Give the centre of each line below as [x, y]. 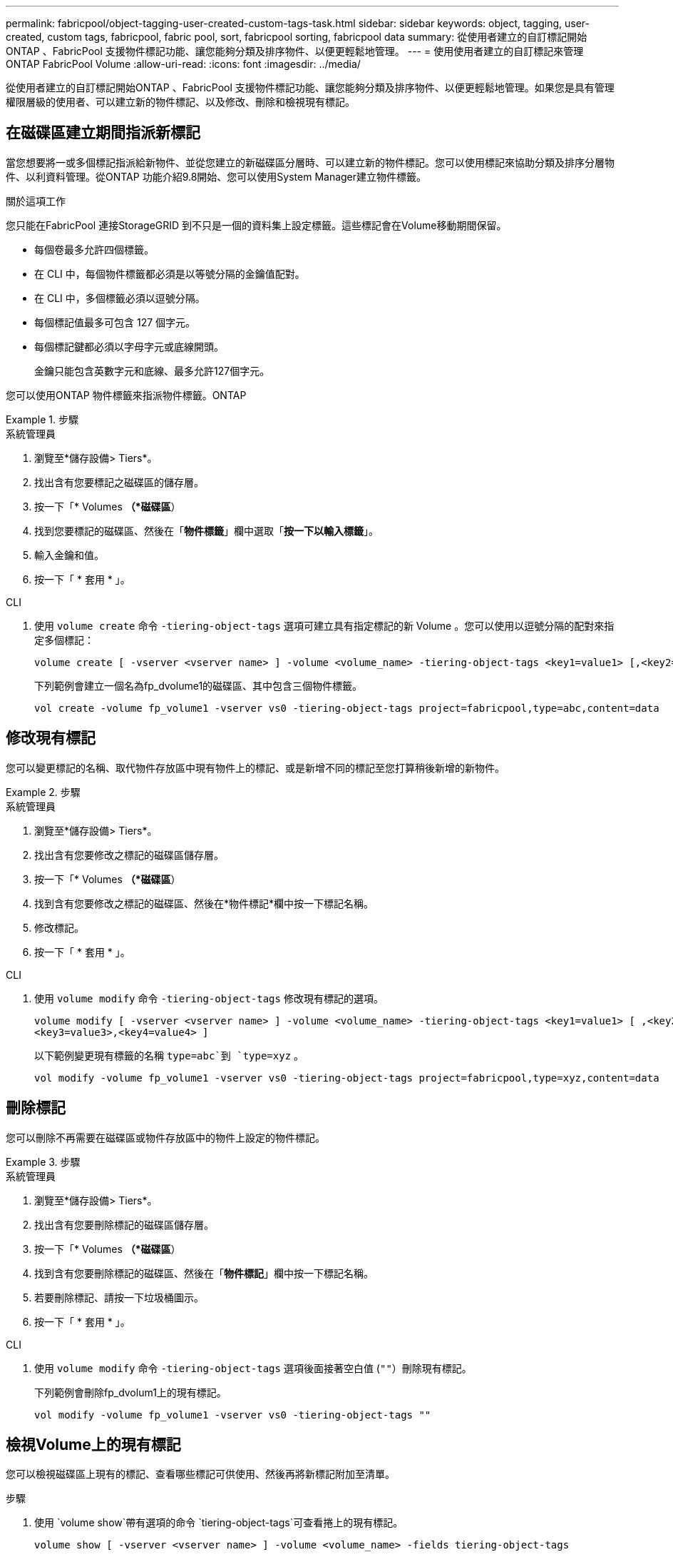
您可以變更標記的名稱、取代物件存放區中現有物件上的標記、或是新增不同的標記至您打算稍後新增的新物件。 [255, 767]
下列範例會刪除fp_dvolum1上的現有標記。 [130, 1392]
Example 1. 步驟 [42, 419]
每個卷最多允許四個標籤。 [94, 249]
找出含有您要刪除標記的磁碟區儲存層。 [124, 1224]
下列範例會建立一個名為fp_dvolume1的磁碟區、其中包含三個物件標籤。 [199, 685]
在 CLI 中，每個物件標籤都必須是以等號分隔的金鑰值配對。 [170, 273]
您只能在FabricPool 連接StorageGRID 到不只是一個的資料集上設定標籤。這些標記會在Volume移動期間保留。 [256, 225]
